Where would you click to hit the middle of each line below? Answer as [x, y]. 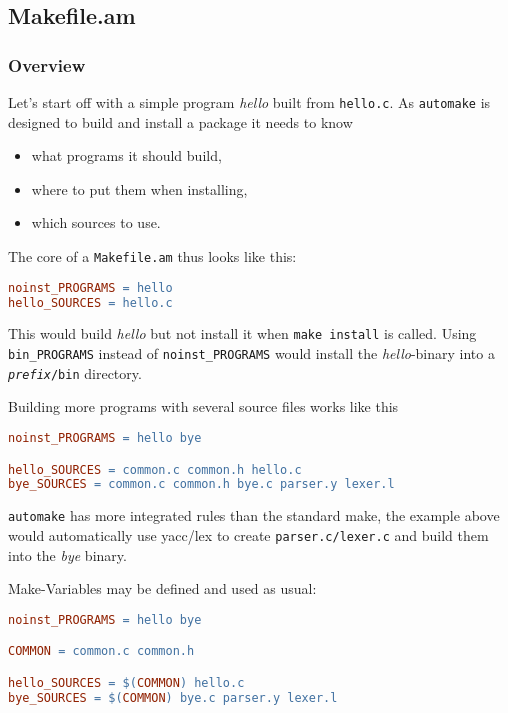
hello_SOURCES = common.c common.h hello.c [155, 469]
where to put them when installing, [139, 188]
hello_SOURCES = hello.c [90, 302]
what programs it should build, [126, 155]
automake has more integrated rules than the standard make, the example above [254, 515]
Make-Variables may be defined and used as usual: [162, 588]
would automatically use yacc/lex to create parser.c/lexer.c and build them [248, 534]
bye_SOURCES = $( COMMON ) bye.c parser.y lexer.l [173, 697]
